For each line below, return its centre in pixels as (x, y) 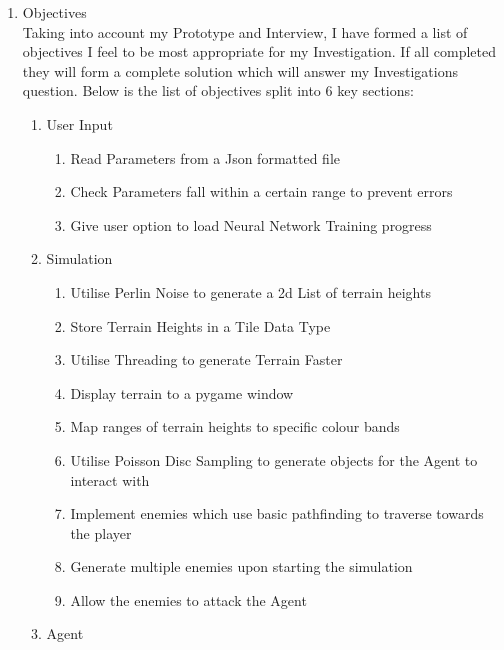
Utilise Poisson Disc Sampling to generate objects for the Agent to (274, 459)
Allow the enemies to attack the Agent (188, 599)
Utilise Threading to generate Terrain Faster (206, 359)
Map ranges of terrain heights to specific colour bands (235, 426)
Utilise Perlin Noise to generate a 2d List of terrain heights (250, 291)
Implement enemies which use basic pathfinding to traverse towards (277, 513)
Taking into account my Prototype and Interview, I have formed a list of (245, 31)
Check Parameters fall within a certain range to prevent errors (261, 191)
